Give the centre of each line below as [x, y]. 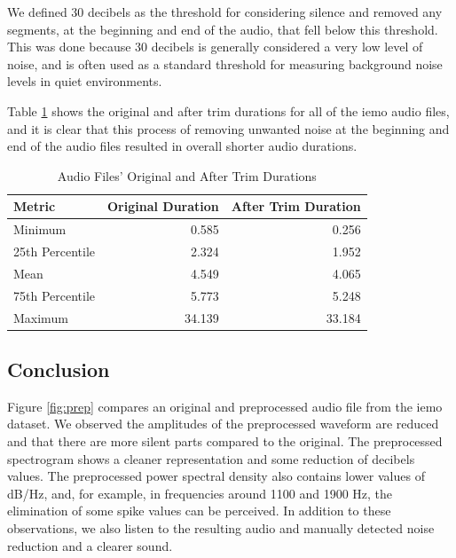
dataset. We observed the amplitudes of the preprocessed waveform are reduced [223, 424]
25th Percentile [55, 251]
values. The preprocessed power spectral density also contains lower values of [216, 476]
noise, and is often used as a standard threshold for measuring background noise [225, 63]
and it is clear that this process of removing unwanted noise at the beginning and [228, 128]
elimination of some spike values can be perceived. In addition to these [199, 511]
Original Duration [163, 206]
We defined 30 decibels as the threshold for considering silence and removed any [225, 12]
